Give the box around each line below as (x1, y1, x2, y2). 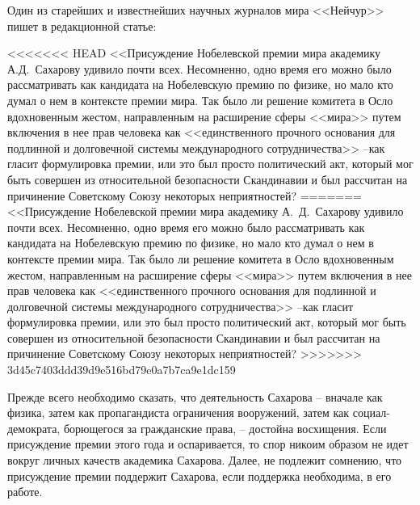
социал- (352, 404, 390, 421)
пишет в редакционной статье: (7, 17, 157, 34)
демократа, (7, 419, 61, 436)
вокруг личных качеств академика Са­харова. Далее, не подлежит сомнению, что (7, 452, 402, 469)
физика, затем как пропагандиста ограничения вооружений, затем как (7, 404, 350, 421)
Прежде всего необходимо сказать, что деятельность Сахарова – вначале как (7, 388, 383, 405)
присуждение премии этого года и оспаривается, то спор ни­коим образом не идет (7, 436, 409, 452)
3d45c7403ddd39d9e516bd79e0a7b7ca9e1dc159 (7, 361, 236, 378)
